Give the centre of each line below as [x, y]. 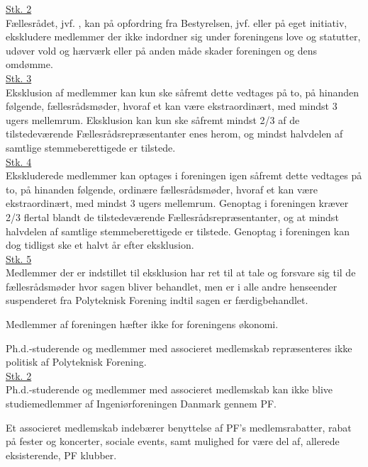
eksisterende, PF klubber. [61, 455]
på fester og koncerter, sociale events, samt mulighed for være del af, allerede [173, 441]
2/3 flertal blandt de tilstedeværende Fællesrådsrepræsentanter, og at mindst [172, 216]
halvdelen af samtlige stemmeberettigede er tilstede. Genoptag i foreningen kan [178, 231]
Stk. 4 [19, 161]
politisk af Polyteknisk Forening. [76, 362]
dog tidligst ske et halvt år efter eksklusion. [100, 245]
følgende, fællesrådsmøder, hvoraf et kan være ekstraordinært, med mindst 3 [172, 106]
